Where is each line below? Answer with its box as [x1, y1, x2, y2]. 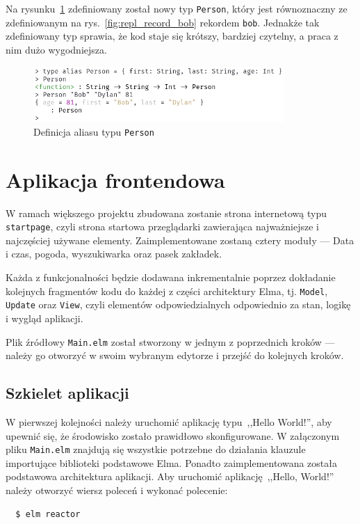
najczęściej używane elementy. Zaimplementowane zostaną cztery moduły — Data [6, 232, 354, 247]
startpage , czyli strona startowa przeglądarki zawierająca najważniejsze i [6, 219, 320, 234]
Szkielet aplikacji [6, 382, 129, 404]
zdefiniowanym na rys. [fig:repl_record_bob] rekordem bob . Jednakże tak [6, 15, 320, 29]
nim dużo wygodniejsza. [6, 42, 107, 56]
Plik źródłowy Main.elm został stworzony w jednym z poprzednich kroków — [6, 334, 335, 349]
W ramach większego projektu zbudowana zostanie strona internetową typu [6, 205, 327, 220]
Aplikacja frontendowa [6, 165, 225, 193]
